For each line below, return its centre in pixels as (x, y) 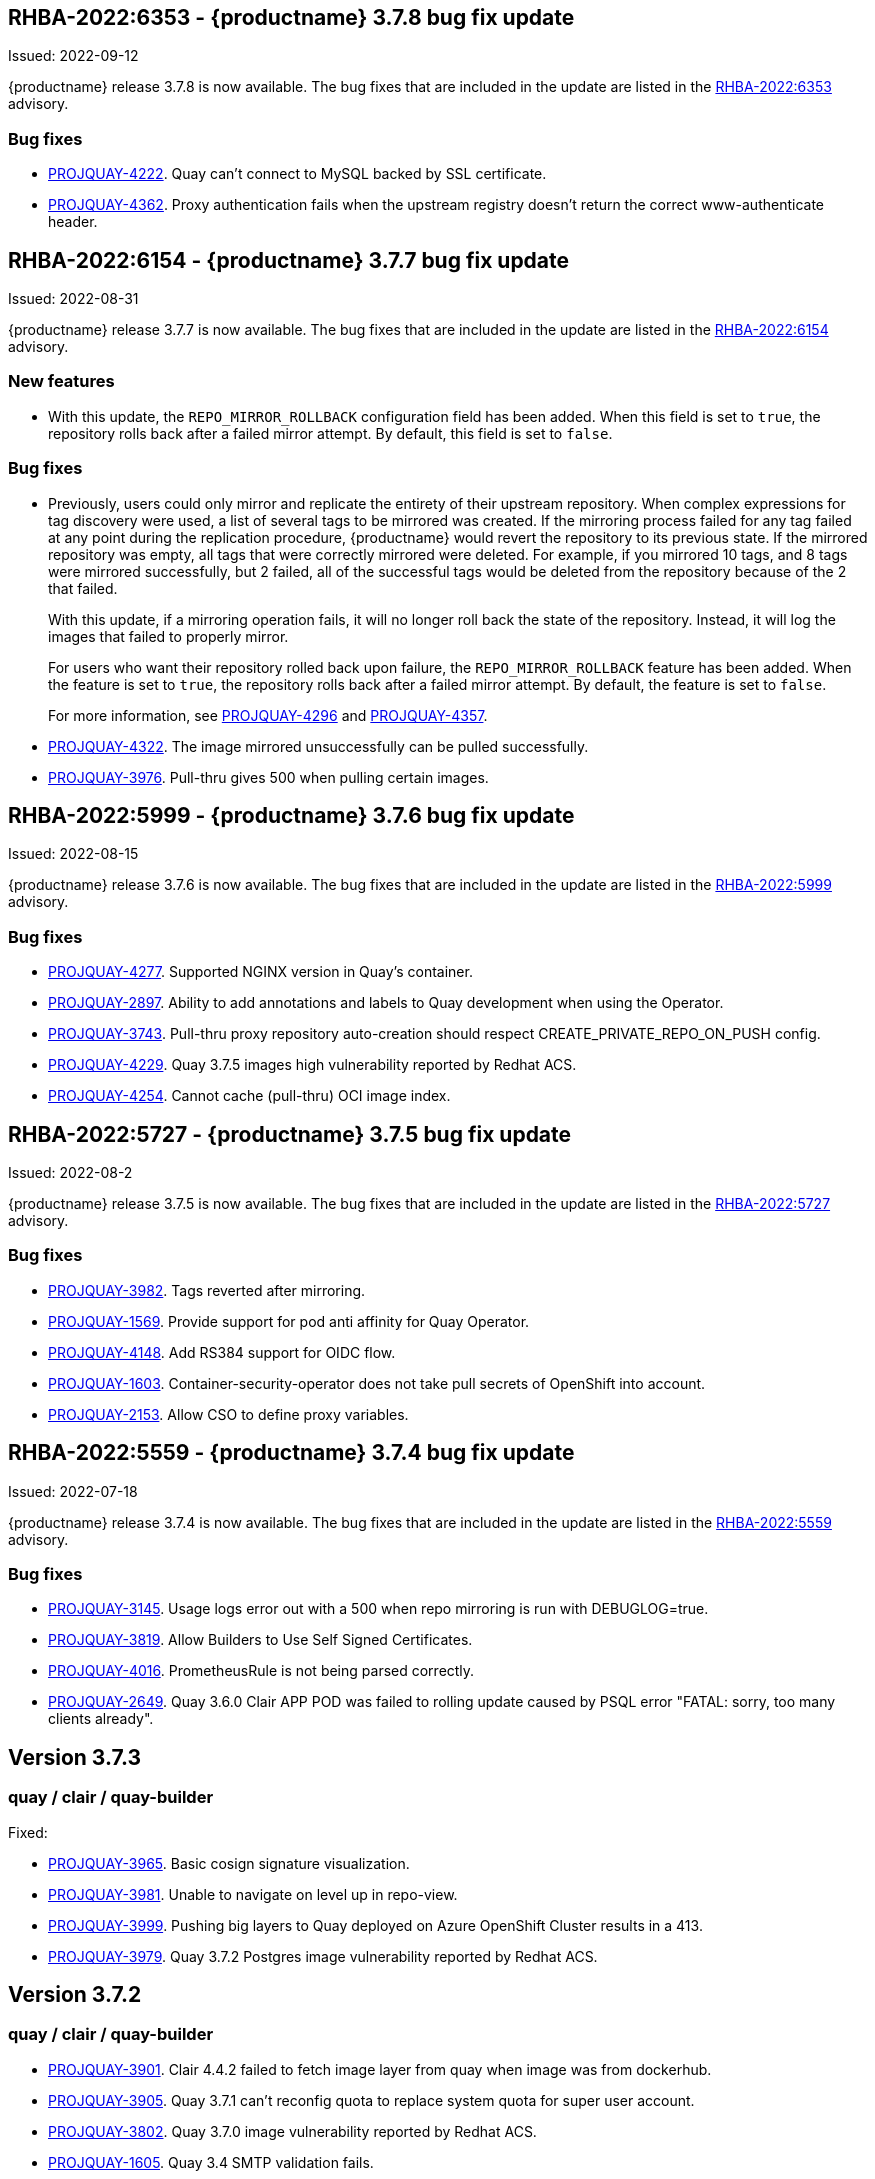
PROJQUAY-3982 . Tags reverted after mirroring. (207, 1290)
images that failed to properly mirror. (168, 636)
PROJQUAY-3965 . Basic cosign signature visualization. (229, 1863)
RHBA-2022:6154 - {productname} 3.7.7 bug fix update (289, 260)
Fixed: (28, 1832)
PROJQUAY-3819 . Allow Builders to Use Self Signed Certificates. (260, 1640)
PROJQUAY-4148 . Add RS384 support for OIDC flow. (222, 1352)
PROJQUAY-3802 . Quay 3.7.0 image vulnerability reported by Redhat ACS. (292, 2131)
